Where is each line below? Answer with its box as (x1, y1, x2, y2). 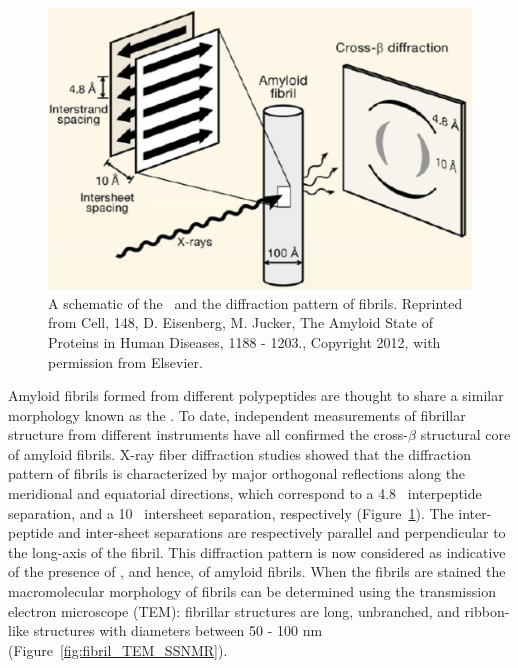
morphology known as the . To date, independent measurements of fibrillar (8, 404, 466, 425)
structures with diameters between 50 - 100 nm (33, 620, 323, 641)
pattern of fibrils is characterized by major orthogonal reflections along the (8, 463, 466, 484)
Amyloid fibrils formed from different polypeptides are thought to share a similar (8, 385, 504, 406)
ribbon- (464, 600, 510, 621)
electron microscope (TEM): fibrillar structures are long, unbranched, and (8, 600, 460, 621)
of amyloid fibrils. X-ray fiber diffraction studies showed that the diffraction (8, 443, 471, 464)
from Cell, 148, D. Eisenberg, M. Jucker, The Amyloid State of (48, 312, 433, 333)
